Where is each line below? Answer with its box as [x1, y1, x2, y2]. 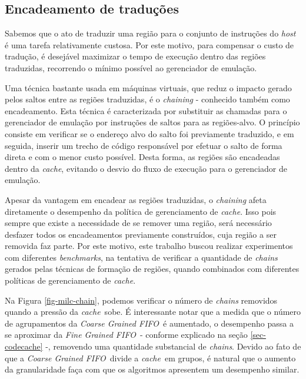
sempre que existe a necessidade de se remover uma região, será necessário [5, 217, 272, 229]
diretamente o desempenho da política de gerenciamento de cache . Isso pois [5, 205, 277, 217]
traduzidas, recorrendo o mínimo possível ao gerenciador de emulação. [5, 61, 257, 74]
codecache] [5, 340, 43, 353]
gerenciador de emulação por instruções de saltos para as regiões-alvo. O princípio [5, 116, 300, 128]
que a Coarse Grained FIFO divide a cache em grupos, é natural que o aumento [5, 351, 296, 364]
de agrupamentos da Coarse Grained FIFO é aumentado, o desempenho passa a [5, 317, 294, 329]
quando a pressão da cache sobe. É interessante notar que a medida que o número [5, 305, 301, 318]
